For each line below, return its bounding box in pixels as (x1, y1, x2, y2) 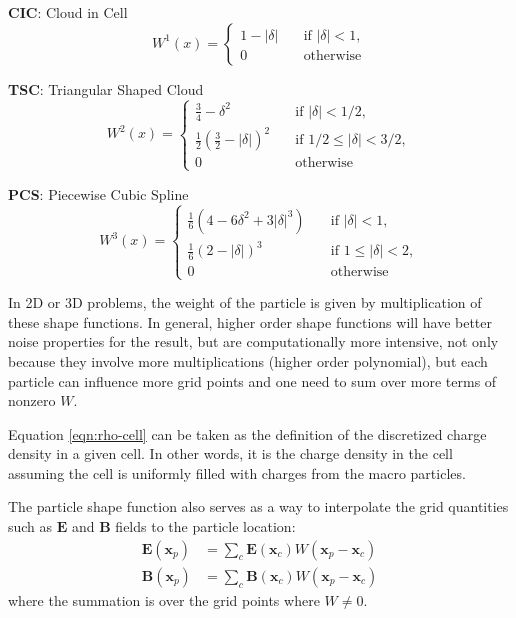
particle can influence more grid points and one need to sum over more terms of (8, 370, 497, 391)
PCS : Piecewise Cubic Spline (8, 183, 189, 204)
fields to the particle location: (115, 516, 296, 537)
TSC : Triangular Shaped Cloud (8, 78, 204, 99)
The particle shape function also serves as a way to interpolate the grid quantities (8, 496, 509, 517)
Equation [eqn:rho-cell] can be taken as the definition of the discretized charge (8, 423, 487, 444)
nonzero (8, 390, 56, 411)
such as (8, 516, 53, 537)
